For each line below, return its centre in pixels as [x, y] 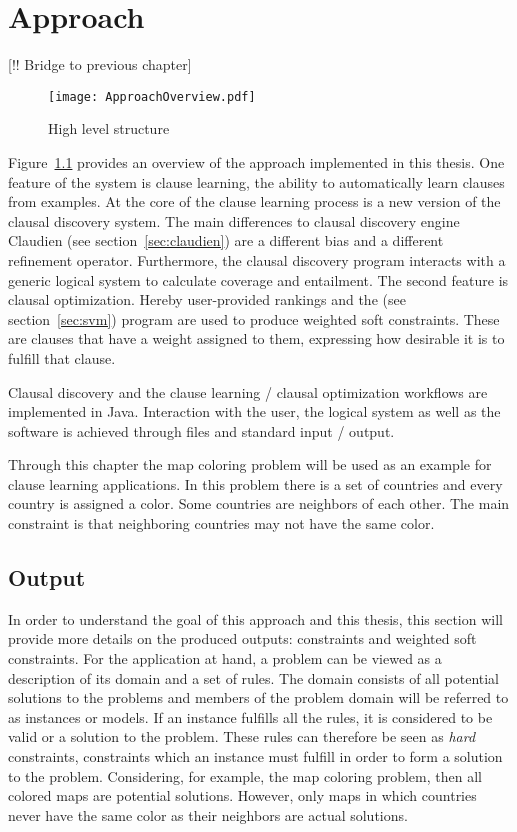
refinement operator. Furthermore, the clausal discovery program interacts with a [257, 259]
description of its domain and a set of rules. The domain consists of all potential [254, 677]
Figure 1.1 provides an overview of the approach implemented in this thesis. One [256, 161]
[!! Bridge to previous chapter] [100, 64]
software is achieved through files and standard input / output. [201, 430]
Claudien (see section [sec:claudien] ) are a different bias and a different [226, 240]
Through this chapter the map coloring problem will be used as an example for [250, 464]
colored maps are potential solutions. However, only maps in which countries [242, 795]
